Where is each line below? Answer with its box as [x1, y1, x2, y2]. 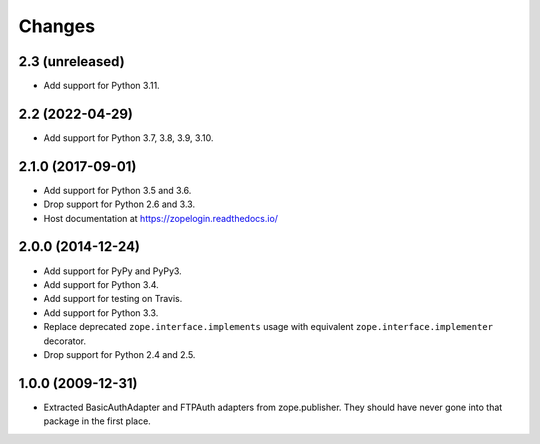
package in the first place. [43, 415, 152, 427]
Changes [18, 15, 95, 37]
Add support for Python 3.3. [43, 306, 159, 319]
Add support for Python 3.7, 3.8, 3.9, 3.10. [43, 131, 214, 144]
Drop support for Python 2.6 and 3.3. [43, 198, 195, 210]
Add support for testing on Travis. [43, 293, 183, 305]
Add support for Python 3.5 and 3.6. [43, 184, 192, 196]
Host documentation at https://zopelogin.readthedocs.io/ [43, 212, 279, 224]
